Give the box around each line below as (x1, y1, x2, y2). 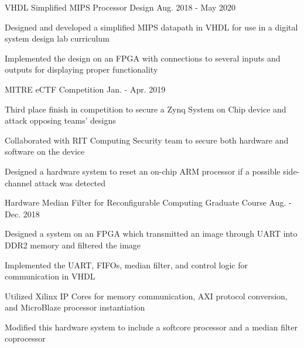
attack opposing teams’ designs (5, 114, 116, 127)
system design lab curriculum (5, 32, 110, 45)
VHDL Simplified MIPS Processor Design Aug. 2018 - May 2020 (5, 1, 236, 13)
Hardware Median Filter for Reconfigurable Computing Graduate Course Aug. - (5, 196, 292, 209)
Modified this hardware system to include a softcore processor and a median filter (5, 320, 298, 333)
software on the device (5, 145, 85, 158)
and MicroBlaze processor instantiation (5, 301, 145, 313)
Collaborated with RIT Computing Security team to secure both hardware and (5, 134, 289, 146)
